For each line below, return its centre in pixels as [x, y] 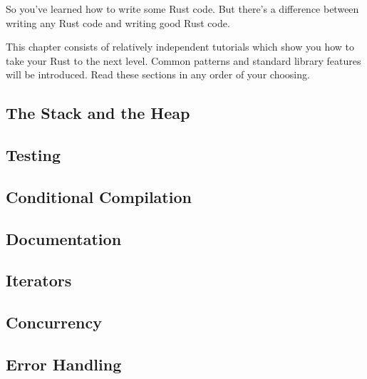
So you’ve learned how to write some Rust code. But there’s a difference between [182, 9]
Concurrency [54, 322]
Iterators [39, 280]
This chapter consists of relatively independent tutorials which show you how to [180, 47]
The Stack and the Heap [98, 113]
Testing [33, 155]
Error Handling [64, 364]
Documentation [64, 238]
